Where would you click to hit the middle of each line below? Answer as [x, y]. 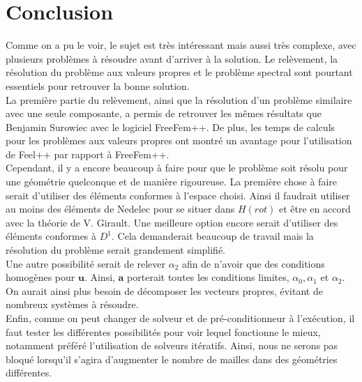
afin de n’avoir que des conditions [254, 263]
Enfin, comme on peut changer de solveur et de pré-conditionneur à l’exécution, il [180, 318]
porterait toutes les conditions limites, [208, 277]
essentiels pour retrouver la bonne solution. [98, 85]
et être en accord [315, 209]
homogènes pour [40, 277]
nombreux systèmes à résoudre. [72, 304]
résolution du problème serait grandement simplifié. [116, 250]
